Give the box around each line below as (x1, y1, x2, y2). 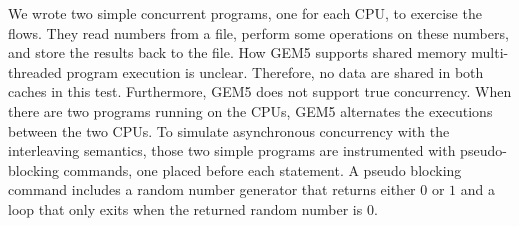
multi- (471, 42, 509, 63)
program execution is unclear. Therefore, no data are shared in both (66, 61, 484, 82)
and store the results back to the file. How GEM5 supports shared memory (8, 42, 467, 63)
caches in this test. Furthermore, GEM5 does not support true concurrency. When (8, 81, 512, 102)
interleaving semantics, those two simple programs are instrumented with (8, 140, 456, 161)
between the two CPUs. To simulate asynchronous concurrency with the (8, 120, 450, 141)
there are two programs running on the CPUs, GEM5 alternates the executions (8, 100, 493, 121)
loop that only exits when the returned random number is (8, 198, 363, 219)
